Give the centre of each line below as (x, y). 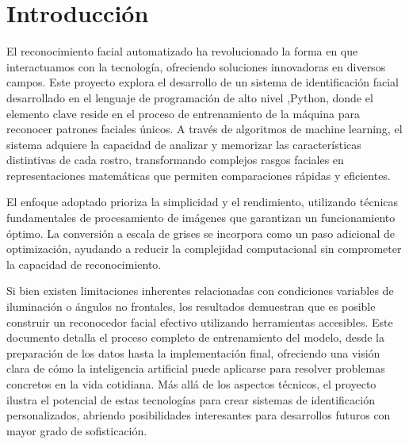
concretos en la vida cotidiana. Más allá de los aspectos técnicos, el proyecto (191, 384)
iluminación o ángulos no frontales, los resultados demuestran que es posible (191, 306)
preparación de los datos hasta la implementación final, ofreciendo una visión (193, 352)
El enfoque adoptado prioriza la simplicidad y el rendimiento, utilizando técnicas (203, 202)
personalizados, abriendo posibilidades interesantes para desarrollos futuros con (199, 415)
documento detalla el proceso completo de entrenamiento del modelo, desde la (195, 337)
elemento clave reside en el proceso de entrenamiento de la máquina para (183, 113)
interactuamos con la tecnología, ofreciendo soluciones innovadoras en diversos (196, 66)
